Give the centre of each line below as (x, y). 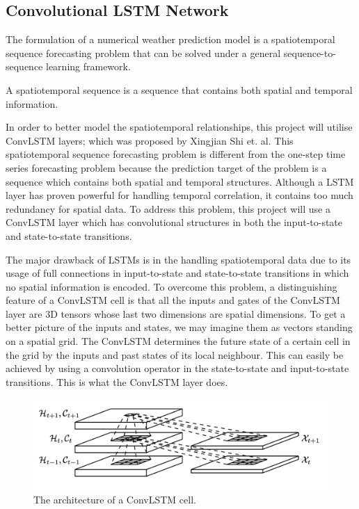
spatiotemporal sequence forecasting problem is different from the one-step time (176, 154)
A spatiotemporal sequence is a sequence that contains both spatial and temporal (179, 89)
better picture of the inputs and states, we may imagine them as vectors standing (179, 327)
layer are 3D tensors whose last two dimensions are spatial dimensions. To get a (176, 313)
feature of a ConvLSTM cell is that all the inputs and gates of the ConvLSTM (173, 300)
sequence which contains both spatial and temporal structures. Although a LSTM (180, 181)
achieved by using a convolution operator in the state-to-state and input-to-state (177, 368)
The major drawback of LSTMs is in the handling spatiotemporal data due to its (178, 259)
